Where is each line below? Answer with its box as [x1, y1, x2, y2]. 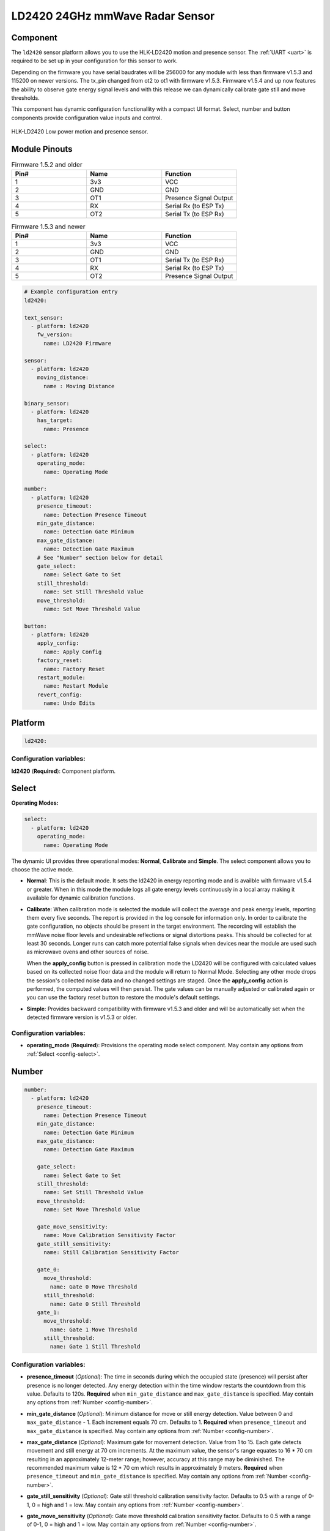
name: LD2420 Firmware [43, 340, 112, 347]
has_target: [37, 417, 73, 424]
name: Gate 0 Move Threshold [50, 1283, 137, 1290]
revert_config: [37, 691, 82, 698]
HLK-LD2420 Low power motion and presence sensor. [11, 128, 148, 135]
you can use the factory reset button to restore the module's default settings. [26, 994, 221, 1001]
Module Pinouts [11, 144, 73, 154]
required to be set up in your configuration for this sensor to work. [11, 57, 178, 64]
